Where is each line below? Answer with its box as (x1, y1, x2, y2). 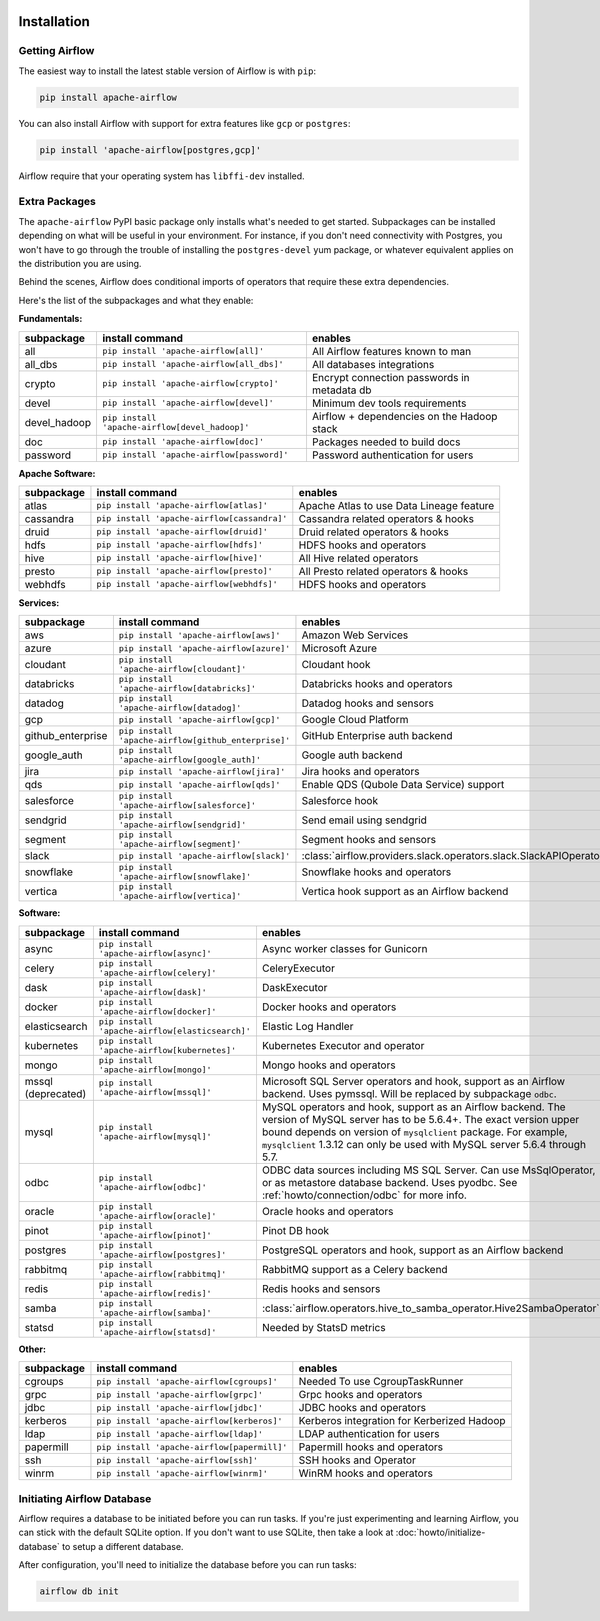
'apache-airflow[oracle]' (98, 1210, 217, 1221)
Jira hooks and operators (301, 765, 420, 779)
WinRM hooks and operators (298, 1466, 434, 1480)
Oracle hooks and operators (261, 1204, 394, 1218)
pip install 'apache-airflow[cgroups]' (96, 1376, 278, 1387)
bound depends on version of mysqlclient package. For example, (261, 1125, 568, 1139)
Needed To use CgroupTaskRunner (298, 1375, 464, 1389)
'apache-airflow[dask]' (98, 986, 207, 997)
